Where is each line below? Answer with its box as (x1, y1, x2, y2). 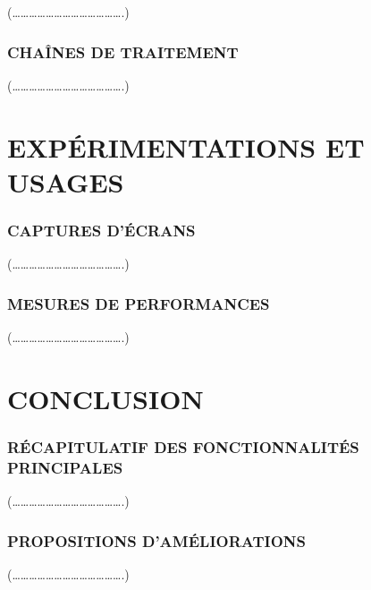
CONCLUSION (7, 380, 204, 416)
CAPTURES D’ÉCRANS (7, 218, 196, 241)
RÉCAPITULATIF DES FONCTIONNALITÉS (7, 435, 359, 457)
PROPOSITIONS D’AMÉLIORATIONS (7, 529, 306, 552)
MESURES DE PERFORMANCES (7, 292, 270, 314)
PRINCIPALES (7, 456, 123, 478)
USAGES (7, 163, 124, 200)
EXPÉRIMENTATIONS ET (7, 128, 365, 165)
